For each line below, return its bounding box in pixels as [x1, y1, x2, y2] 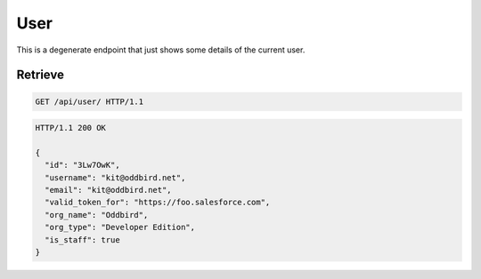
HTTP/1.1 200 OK [35, 123, 107, 133]
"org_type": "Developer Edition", [45, 222, 196, 233]
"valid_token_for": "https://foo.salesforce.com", [45, 197, 271, 208]
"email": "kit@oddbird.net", [45, 185, 173, 195]
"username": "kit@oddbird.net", [45, 172, 186, 182]
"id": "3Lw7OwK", [45, 160, 120, 171]
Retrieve [16, 68, 64, 83]
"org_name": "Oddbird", [45, 210, 149, 219]
